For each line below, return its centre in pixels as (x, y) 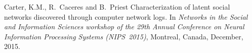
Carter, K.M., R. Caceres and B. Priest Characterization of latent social (117, 7)
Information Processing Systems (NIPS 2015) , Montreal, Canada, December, (124, 36)
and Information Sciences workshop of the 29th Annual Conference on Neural (124, 26)
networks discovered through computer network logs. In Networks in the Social (126, 16)
